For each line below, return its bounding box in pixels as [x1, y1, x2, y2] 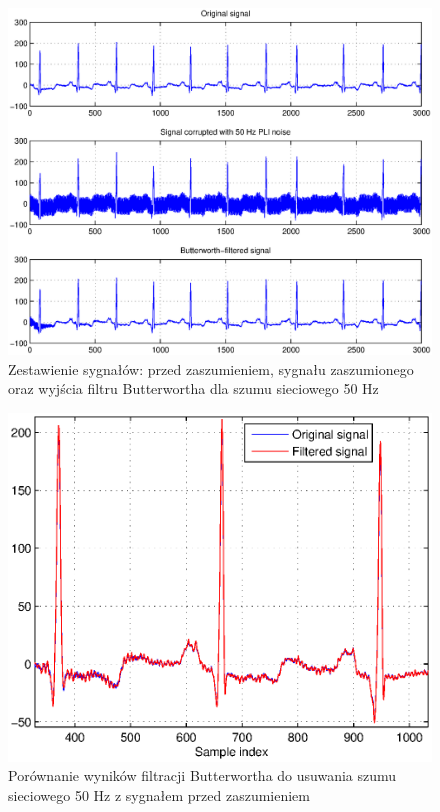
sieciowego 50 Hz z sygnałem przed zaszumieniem [8, 784, 310, 805]
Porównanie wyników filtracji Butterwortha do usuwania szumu [8, 765, 397, 786]
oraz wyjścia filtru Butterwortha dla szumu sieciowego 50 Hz [8, 378, 379, 399]
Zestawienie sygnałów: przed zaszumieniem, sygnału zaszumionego [8, 358, 414, 379]
